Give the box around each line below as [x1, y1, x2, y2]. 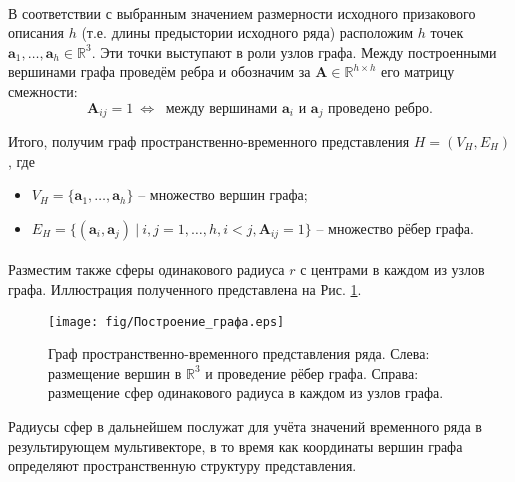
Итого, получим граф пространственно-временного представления [8, 131, 410, 152]
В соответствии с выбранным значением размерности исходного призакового [8, 2, 476, 23]
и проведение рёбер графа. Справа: [205, 362, 419, 383]
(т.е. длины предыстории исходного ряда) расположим [81, 22, 414, 43]
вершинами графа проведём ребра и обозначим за [8, 61, 311, 82]
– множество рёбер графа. [316, 217, 474, 238]
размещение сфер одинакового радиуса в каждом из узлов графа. [48, 382, 444, 403]
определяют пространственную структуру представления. [8, 455, 357, 476]
